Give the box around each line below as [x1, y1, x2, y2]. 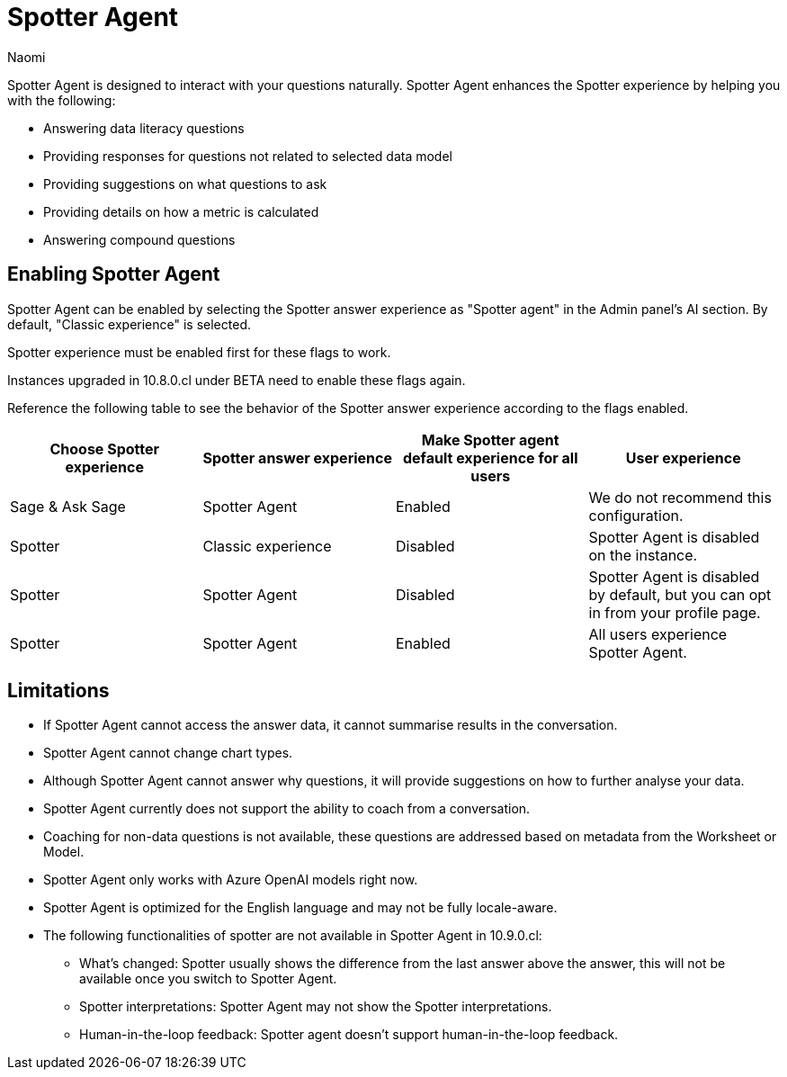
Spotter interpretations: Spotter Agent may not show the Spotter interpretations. [79, 999, 552, 1015]
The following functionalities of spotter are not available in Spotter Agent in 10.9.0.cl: [43, 928, 542, 944]
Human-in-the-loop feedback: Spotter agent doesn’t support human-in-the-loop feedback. [79, 1027, 619, 1043]
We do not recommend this [588, 488, 772, 507]
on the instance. [588, 545, 698, 564]
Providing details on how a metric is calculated [43, 203, 319, 220]
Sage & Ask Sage [10, 497, 126, 516]
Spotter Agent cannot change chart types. [43, 745, 293, 761]
